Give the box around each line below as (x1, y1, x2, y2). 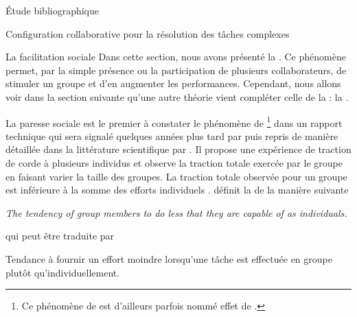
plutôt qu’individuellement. (5, 265, 120, 279)
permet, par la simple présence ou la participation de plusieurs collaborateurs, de (5, 62, 347, 77)
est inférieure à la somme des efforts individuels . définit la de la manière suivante (5, 183, 349, 197)
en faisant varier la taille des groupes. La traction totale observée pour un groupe (5, 169, 347, 183)
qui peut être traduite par (5, 228, 115, 243)
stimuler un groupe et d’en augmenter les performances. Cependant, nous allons (5, 76, 341, 91)
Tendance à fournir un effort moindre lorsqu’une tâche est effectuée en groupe (5, 251, 332, 266)
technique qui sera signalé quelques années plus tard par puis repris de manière (5, 128, 338, 143)
